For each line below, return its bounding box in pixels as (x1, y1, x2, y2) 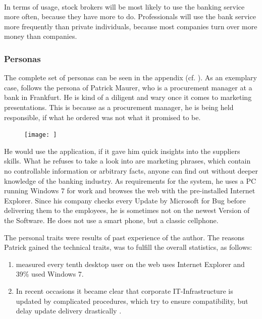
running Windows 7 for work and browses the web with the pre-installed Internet (4, 185, 255, 196)
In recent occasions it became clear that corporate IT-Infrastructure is (16, 285, 233, 296)
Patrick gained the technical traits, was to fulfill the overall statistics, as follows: (4, 242, 252, 252)
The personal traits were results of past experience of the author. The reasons (4, 232, 244, 242)
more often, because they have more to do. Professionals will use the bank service (4, 11, 256, 22)
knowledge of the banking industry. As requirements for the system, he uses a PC (4, 175, 256, 186)
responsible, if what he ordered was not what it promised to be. (4, 112, 201, 122)
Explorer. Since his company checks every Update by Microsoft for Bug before (4, 195, 246, 205)
